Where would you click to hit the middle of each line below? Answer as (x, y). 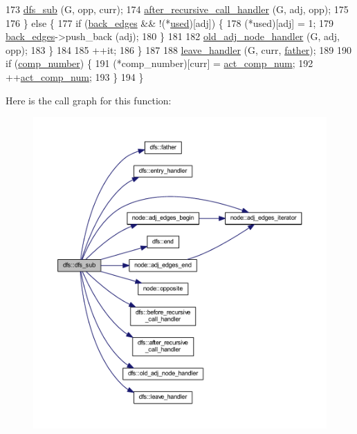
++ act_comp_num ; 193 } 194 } (75, 76)
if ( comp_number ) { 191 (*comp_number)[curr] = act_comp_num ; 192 (159, 63)
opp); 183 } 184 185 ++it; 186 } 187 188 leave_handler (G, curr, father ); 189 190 (179, 49)
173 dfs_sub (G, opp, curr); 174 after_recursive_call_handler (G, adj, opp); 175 (177, 9)
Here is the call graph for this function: (89, 100)
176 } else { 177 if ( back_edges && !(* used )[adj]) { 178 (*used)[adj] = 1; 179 (170, 22)
